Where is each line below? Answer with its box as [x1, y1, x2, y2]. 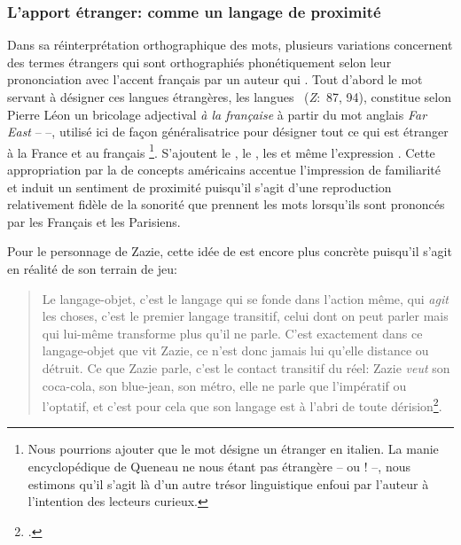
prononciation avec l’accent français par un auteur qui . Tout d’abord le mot [7, 70, 423, 89]
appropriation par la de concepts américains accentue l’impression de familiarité [7, 160, 441, 179]
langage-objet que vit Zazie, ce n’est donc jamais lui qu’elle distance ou [42, 341, 429, 360]
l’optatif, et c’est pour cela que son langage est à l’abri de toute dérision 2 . [42, 394, 442, 415]
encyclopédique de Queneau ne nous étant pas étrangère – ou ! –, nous [27, 457, 410, 475]
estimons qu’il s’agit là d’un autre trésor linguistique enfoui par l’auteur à [27, 474, 429, 493]
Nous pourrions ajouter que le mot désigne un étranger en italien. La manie [27, 440, 439, 458]
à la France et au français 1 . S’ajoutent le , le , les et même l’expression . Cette [7, 140, 435, 161]
